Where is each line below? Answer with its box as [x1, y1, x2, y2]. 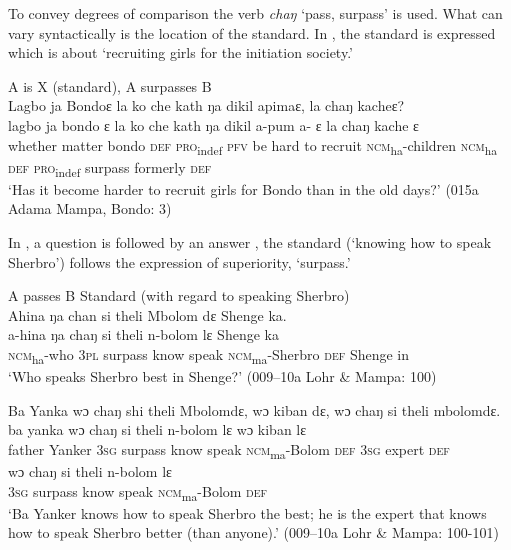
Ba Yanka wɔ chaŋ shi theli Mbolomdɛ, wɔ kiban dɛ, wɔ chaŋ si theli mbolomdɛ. [8, 399, 501, 420]
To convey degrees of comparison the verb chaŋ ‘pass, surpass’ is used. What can [8, 3, 503, 23]
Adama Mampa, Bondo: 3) [8, 198, 172, 219]
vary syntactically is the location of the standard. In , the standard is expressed [8, 22, 496, 43]
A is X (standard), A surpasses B [8, 75, 212, 96]
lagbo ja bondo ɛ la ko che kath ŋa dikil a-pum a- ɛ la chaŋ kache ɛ [8, 114, 419, 135]
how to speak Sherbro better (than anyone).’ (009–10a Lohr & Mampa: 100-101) [8, 522, 499, 543]
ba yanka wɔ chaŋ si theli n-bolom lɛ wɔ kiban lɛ [8, 419, 307, 440]
